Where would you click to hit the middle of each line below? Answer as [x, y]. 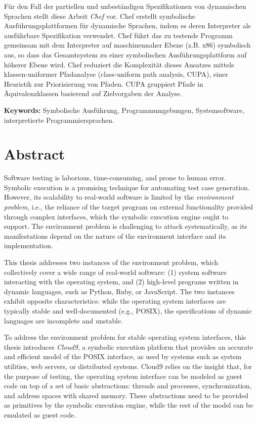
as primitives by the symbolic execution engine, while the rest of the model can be [128, 405]
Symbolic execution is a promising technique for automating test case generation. [127, 187]
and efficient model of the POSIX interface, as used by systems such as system [123, 356]
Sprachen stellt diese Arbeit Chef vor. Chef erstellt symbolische [100, 16]
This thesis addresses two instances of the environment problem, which [111, 262]
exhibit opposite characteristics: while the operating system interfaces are [115, 301]
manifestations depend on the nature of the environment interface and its [115, 236]
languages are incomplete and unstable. [64, 320]
